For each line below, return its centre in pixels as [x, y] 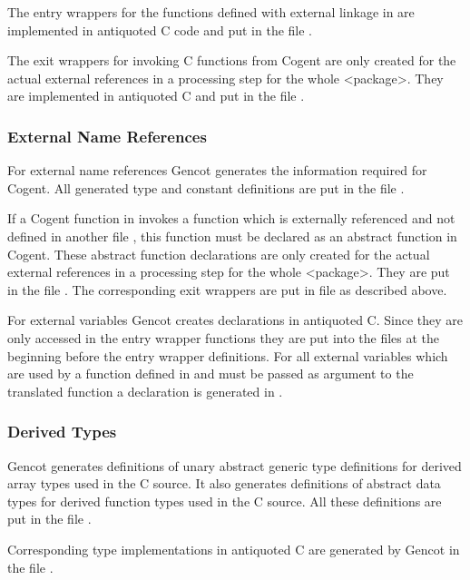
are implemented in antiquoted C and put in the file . [156, 96]
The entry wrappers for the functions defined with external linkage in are [211, 12]
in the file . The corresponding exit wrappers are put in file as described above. [227, 289]
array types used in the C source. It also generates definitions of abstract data [224, 483]
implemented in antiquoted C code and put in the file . [160, 29]
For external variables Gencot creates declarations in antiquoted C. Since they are [235, 320]
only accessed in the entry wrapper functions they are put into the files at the [224, 337]
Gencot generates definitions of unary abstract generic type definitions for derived [235, 465]
